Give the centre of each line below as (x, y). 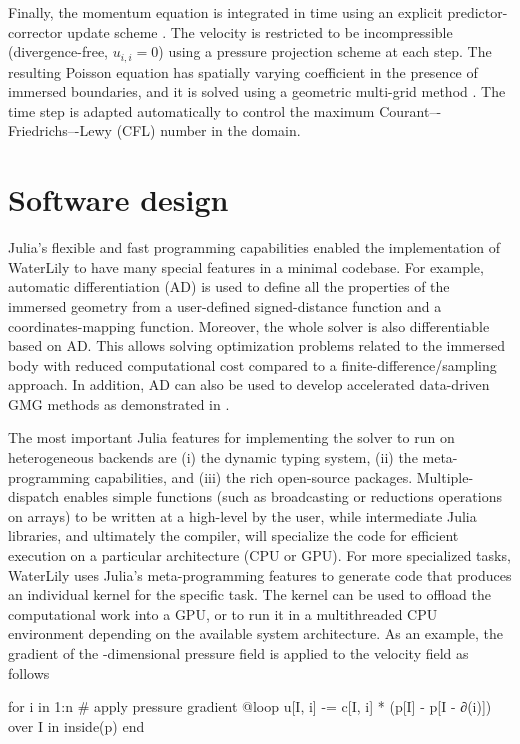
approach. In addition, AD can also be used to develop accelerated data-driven (249, 384)
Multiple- (445, 476)
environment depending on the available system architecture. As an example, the (255, 633)
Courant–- (410, 110)
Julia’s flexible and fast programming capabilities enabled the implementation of (254, 247)
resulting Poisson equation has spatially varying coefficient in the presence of (243, 71)
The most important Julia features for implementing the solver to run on (231, 437)
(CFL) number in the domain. (208, 130)
